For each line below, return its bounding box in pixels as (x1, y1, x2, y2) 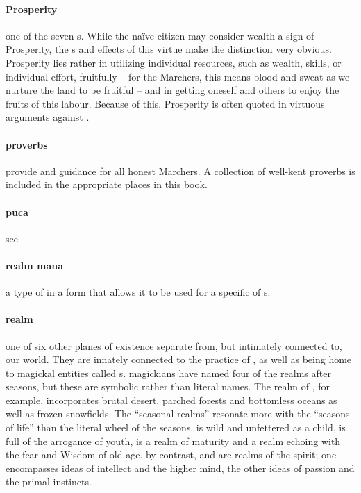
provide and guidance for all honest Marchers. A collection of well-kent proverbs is (6, 163, 355, 178)
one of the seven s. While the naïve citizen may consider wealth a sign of (6, 28, 314, 42)
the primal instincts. (6, 474, 92, 489)
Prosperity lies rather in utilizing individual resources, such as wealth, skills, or (6, 55, 342, 69)
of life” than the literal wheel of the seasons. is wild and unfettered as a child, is (6, 420, 346, 435)
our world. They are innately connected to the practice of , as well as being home (6, 352, 352, 367)
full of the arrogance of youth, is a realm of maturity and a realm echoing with (6, 433, 341, 448)
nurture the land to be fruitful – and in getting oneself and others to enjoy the (6, 83, 339, 97)
